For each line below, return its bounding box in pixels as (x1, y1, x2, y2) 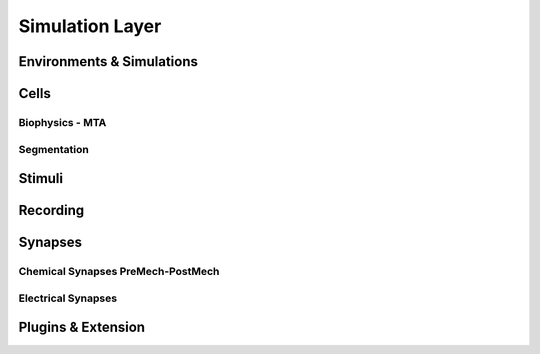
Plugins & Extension (18, 319, 145, 336)
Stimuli (18, 170, 64, 187)
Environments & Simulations (18, 53, 199, 70)
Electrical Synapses (18, 291, 118, 305)
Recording (18, 202, 85, 219)
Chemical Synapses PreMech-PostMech (18, 265, 220, 279)
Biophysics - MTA (18, 115, 107, 129)
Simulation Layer (18, 15, 162, 37)
